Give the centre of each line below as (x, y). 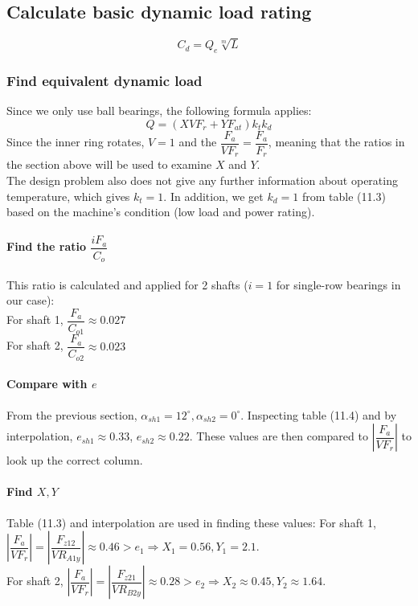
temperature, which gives (68, 196)
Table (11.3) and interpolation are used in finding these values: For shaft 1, (191, 522)
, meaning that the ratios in (336, 142)
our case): (31, 300)
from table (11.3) (344, 196)
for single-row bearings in (338, 284)
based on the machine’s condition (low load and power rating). (161, 212)
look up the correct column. (75, 460)
